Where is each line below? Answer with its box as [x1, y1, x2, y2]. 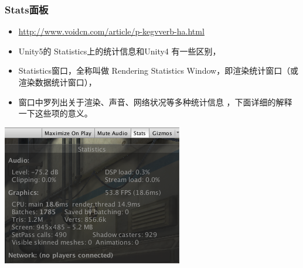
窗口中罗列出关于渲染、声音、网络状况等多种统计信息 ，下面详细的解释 [18, 95, 292, 108]
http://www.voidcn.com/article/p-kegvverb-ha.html [18, 25, 205, 37]
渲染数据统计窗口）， [18, 76, 97, 88]
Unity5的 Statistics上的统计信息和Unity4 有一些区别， [18, 44, 221, 57]
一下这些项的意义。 [18, 107, 93, 119]
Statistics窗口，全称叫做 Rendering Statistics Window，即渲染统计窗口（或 [18, 64, 299, 77]
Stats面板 [5, 2, 49, 16]
